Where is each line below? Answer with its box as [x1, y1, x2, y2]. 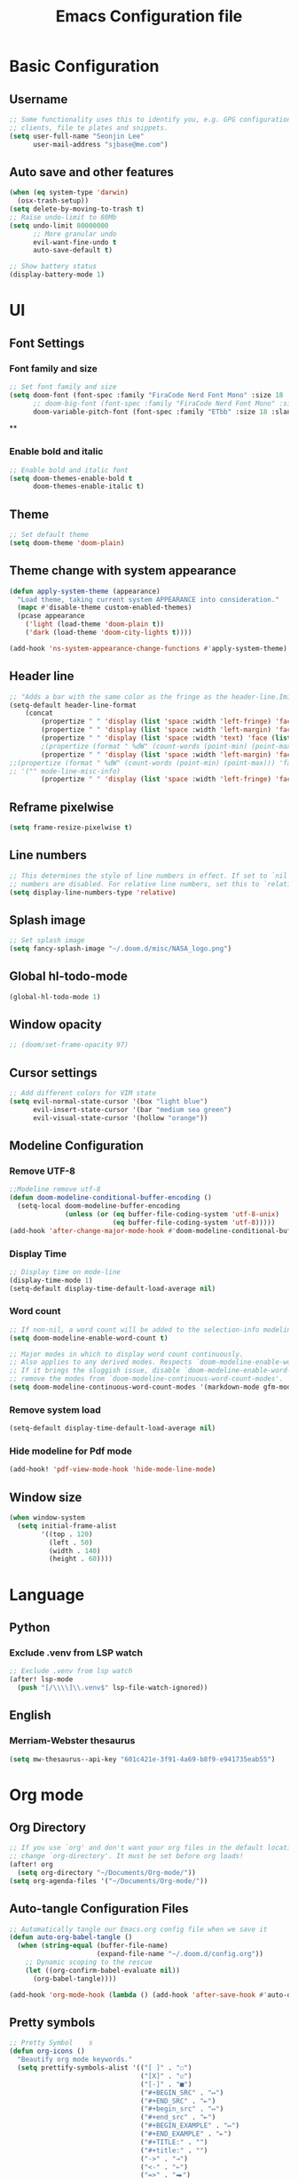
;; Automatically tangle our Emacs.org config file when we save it [9, 1925, 268, 1934]
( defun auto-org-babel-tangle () [9, 1933, 133, 1942]
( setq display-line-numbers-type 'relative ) [9, 887, 176, 897]
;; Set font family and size [9, 382, 117, 391]
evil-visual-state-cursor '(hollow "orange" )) [32, 1113, 208, 1122]
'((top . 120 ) [41, 1529, 93, 1539]
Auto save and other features [9, 164, 175, 180]
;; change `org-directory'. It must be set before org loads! [9, 1852, 244, 1861]
